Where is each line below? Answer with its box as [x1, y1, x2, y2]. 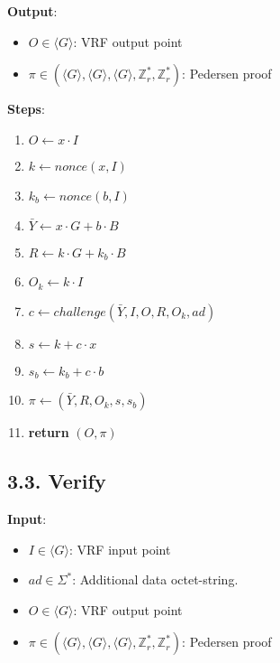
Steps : [7, 99, 45, 118]
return [28, 423, 69, 442]
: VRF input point [68, 539, 171, 558]
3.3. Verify [7, 467, 106, 495]
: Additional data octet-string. [72, 570, 239, 589]
